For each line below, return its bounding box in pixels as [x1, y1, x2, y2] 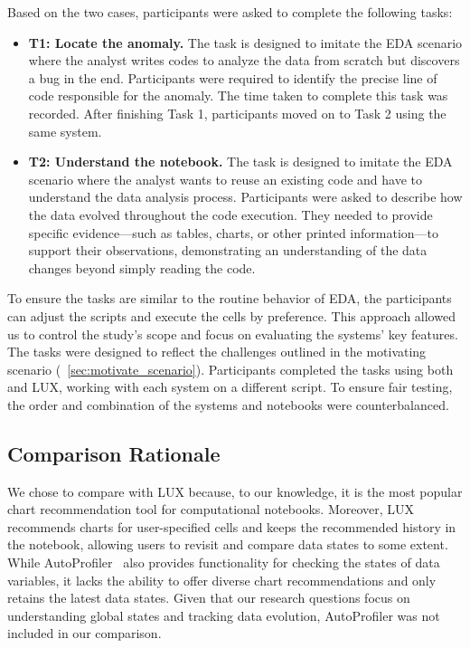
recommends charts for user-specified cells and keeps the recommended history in [7, 517, 456, 536]
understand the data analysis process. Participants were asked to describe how [28, 187, 463, 206]
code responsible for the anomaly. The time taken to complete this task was [28, 86, 448, 105]
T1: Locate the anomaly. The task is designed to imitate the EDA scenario [28, 33, 463, 52]
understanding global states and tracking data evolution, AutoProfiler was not [7, 605, 440, 624]
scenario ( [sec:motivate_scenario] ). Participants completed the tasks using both [7, 359, 454, 378]
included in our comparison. [7, 624, 162, 643]
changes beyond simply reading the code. [28, 258, 256, 277]
